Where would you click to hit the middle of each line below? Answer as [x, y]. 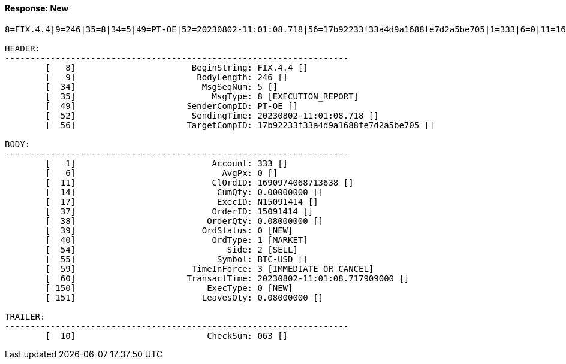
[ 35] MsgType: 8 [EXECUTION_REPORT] [202, 96]
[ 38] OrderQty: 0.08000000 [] [184, 221]
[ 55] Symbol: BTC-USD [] [177, 259]
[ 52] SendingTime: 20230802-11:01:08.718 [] [212, 115]
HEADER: [23, 48]
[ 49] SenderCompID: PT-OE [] [171, 106]
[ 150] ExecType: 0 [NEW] [169, 288]
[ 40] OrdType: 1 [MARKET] [177, 240]
